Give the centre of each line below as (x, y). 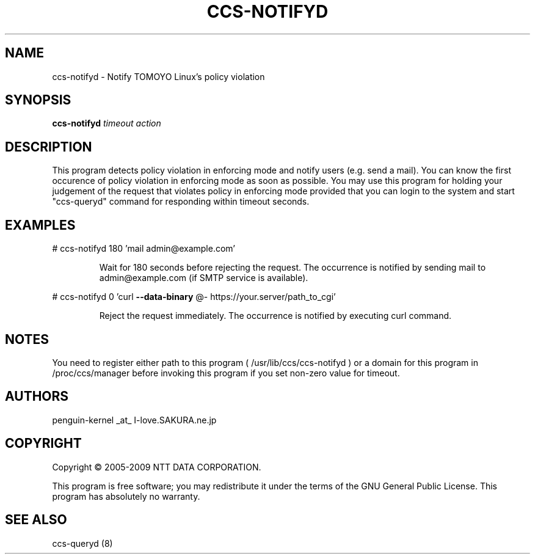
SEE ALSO (36, 520)
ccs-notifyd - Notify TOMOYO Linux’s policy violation (158, 76)
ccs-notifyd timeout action (107, 123)
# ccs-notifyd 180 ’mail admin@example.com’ (144, 249)
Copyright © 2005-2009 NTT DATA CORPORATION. (157, 467)
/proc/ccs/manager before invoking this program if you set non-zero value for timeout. (226, 373)
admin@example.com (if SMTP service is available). (204, 278)
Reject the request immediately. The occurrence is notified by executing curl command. (275, 316)
